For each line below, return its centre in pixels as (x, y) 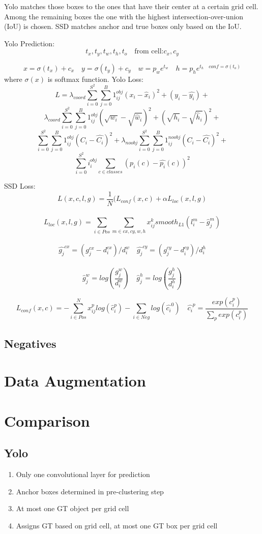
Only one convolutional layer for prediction (83, 474)
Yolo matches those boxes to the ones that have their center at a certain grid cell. (131, 6)
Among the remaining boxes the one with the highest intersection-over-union (124, 16)
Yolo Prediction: (30, 43)
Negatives (30, 343)
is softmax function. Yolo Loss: (95, 79)
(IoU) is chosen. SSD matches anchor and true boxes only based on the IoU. (123, 26)
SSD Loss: (20, 186)
